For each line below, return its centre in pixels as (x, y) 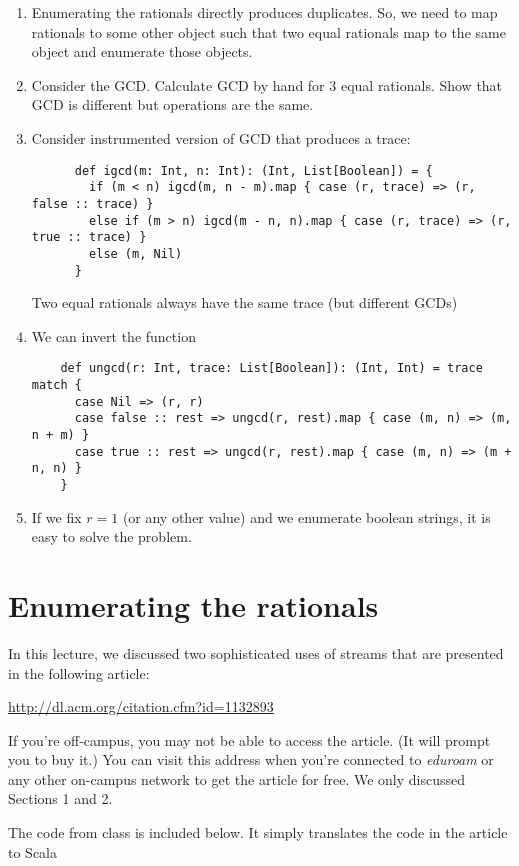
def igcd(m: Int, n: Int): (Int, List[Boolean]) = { (253, 170)
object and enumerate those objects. (142, 51)
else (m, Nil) (136, 253)
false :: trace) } (92, 203)
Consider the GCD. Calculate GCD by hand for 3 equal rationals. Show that (267, 84)
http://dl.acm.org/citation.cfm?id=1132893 (141, 706)
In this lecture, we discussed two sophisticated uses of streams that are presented (256, 652)
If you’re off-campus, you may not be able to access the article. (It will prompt (249, 739)
